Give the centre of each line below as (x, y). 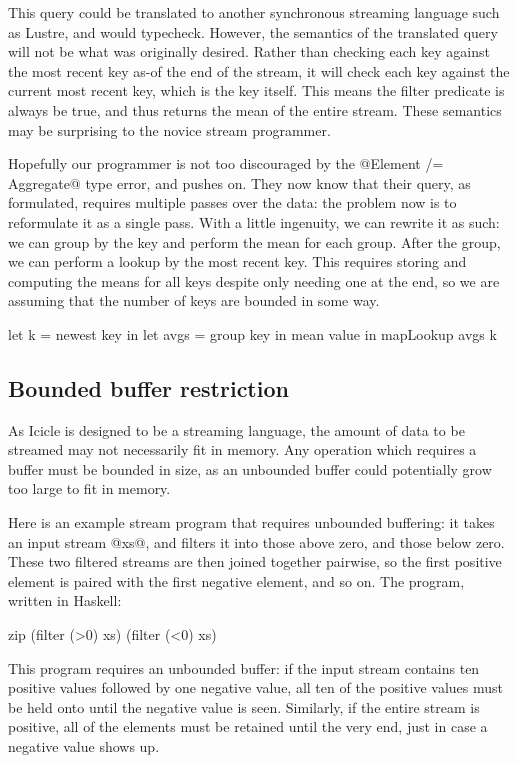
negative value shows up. (84, 746)
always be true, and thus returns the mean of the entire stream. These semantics (255, 109)
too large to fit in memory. (89, 488)
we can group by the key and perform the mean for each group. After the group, (254, 241)
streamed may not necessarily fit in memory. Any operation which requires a (242, 449)
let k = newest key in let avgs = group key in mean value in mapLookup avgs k (252, 333)
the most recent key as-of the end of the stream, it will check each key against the (259, 70)
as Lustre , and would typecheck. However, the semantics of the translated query (253, 31)
